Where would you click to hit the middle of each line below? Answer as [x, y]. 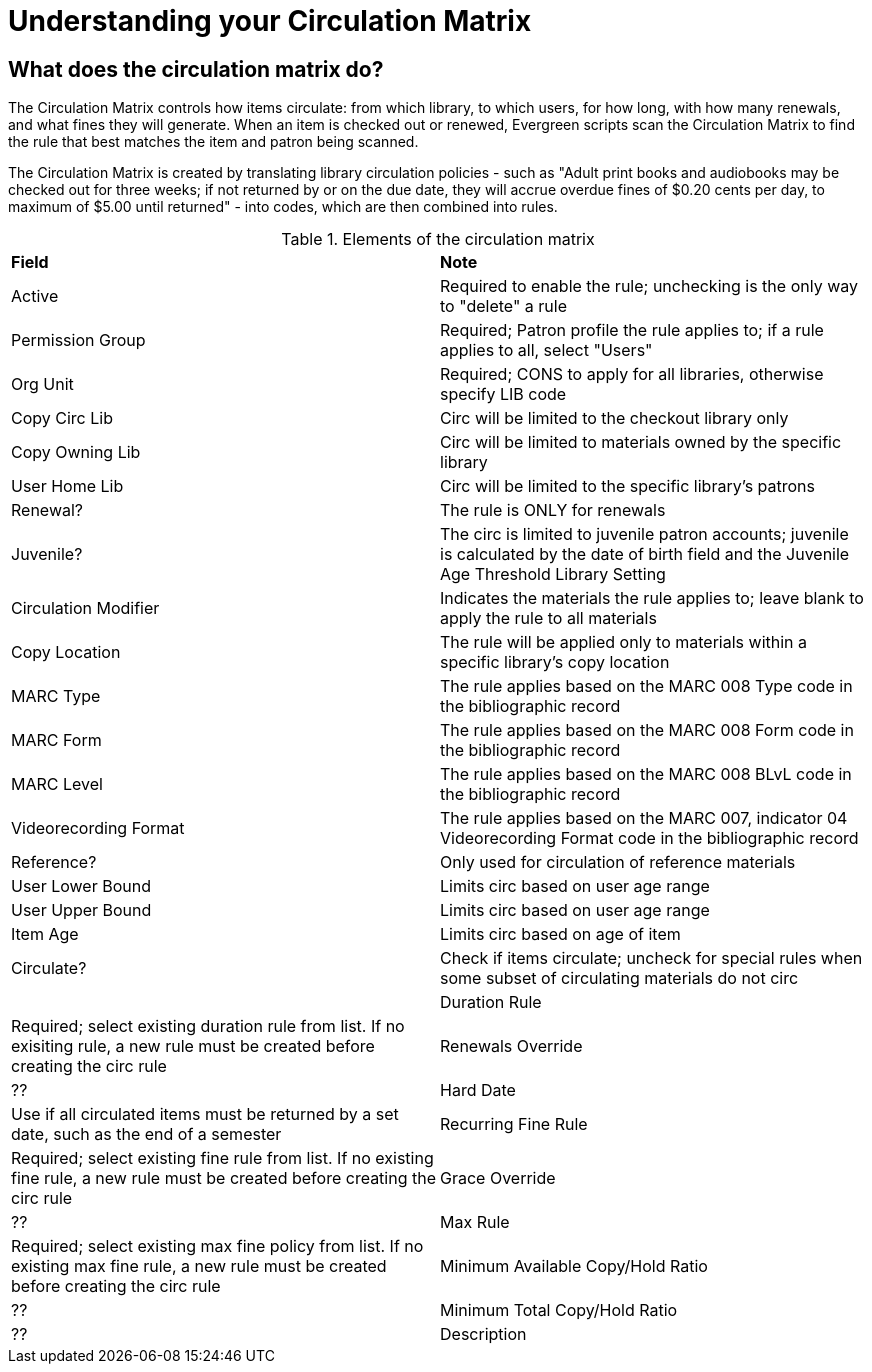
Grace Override [498, 1178]
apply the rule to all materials [548, 618]
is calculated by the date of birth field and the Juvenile [645, 554]
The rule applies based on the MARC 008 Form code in [647, 730]
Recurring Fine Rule [514, 1124]
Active [35, 296]
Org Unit [42, 384]
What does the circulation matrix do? [196, 69]
